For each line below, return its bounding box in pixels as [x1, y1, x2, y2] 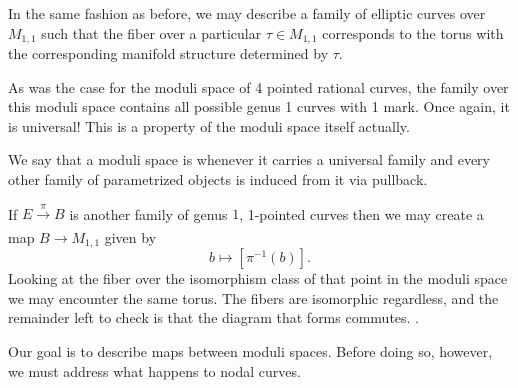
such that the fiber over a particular [41, 22, 262, 43]
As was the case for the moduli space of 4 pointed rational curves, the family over [8, 76, 509, 97]
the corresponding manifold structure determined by [8, 43, 329, 64]
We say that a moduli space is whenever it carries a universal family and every [8, 149, 490, 170]
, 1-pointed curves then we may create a [239, 203, 484, 224]
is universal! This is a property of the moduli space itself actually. [8, 115, 410, 136]
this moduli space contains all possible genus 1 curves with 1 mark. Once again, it [8, 96, 510, 117]
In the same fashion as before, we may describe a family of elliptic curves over [8, 3, 486, 23]
